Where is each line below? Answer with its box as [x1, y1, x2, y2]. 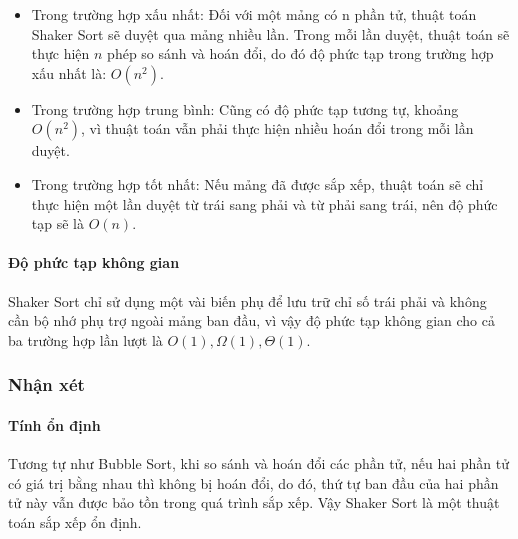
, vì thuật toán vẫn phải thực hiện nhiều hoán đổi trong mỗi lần [81, 118, 474, 139]
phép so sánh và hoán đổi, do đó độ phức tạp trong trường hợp [107, 43, 494, 64]
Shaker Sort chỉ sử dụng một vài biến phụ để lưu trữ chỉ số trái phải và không [8, 290, 487, 311]
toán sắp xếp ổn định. [8, 511, 142, 532]
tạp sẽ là [31, 213, 84, 234]
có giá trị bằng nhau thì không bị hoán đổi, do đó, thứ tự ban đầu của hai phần [8, 472, 499, 493]
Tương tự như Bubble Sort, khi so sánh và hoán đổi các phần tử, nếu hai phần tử [8, 452, 509, 473]
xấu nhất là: [31, 62, 107, 83]
